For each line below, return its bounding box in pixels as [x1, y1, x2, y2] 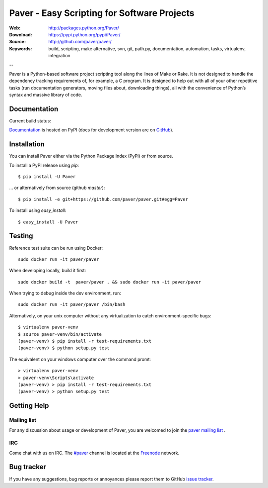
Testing [9, 232, 33, 240]
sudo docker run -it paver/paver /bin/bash [18, 301, 126, 307]
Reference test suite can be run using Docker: [9, 245, 103, 251]
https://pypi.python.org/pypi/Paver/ [48, 31, 121, 37]
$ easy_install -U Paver [18, 219, 78, 225]
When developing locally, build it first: [9, 268, 86, 274]
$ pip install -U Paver [18, 174, 76, 180]
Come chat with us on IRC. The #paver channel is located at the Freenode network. [9, 450, 180, 456]
